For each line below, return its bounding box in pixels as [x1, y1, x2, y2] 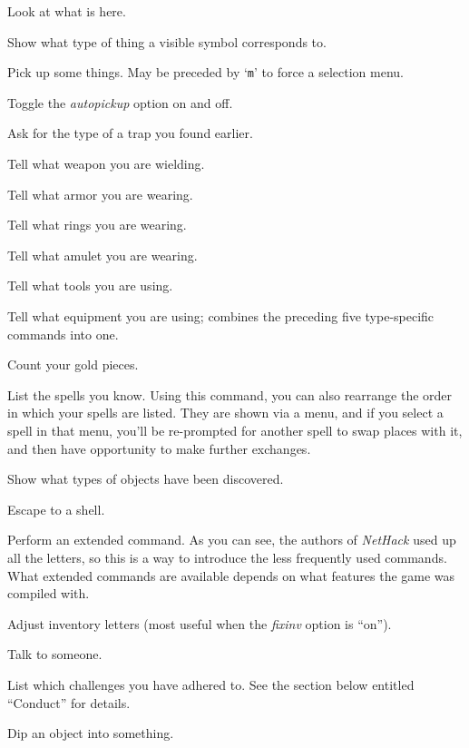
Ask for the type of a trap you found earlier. [7, 123, 253, 143]
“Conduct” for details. [7, 693, 131, 712]
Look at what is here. [7, 2, 126, 20]
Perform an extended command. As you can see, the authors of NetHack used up [7, 530, 456, 549]
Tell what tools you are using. [7, 276, 173, 295]
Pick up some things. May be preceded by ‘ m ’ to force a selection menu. [7, 63, 404, 82]
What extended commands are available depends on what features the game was [7, 566, 455, 585]
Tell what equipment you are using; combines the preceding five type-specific [7, 307, 435, 325]
